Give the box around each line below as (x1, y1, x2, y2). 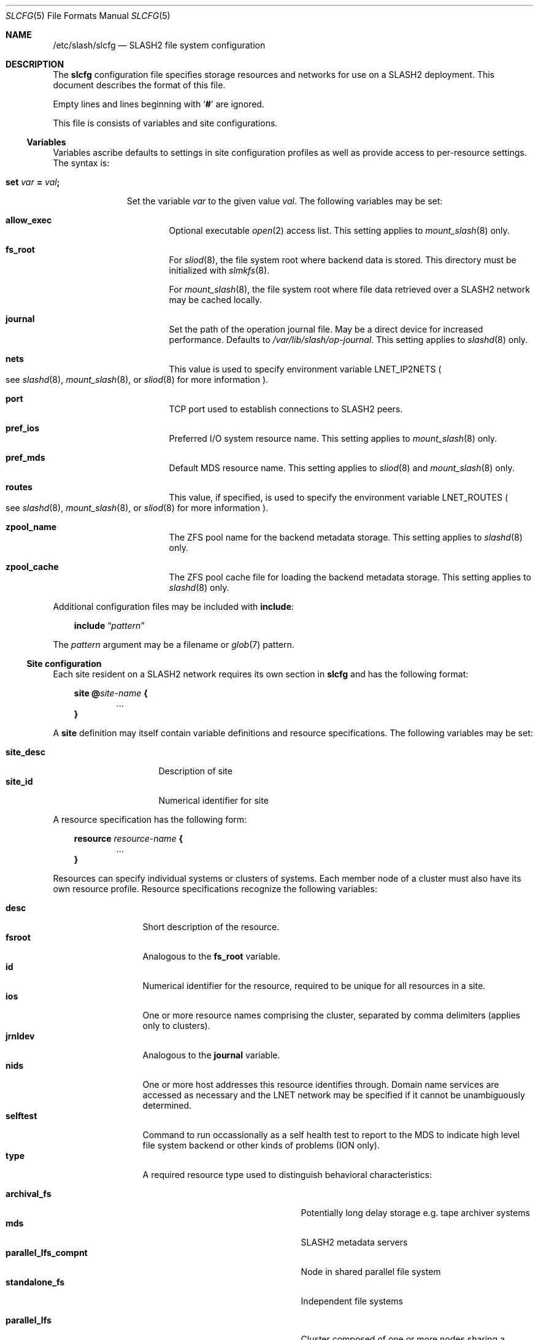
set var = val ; (6, 177, 60, 187)
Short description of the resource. (142, 922, 280, 932)
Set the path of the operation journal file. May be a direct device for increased (169, 324, 483, 334)
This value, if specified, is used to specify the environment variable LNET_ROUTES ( (169, 492, 509, 503)
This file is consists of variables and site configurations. (53, 118, 278, 128)
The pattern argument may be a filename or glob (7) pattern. (53, 639, 294, 650)
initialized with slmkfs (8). (169, 265, 270, 275)
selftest (6, 1111, 37, 1121)
